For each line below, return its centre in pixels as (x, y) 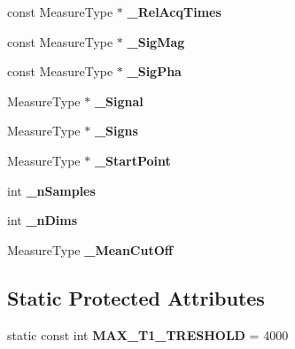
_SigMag (156, 41)
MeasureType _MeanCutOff (90, 249)
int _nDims (43, 220)
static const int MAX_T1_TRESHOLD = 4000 (148, 334)
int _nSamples (51, 190)
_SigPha (154, 71)
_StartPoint (132, 160)
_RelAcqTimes (174, 12)
